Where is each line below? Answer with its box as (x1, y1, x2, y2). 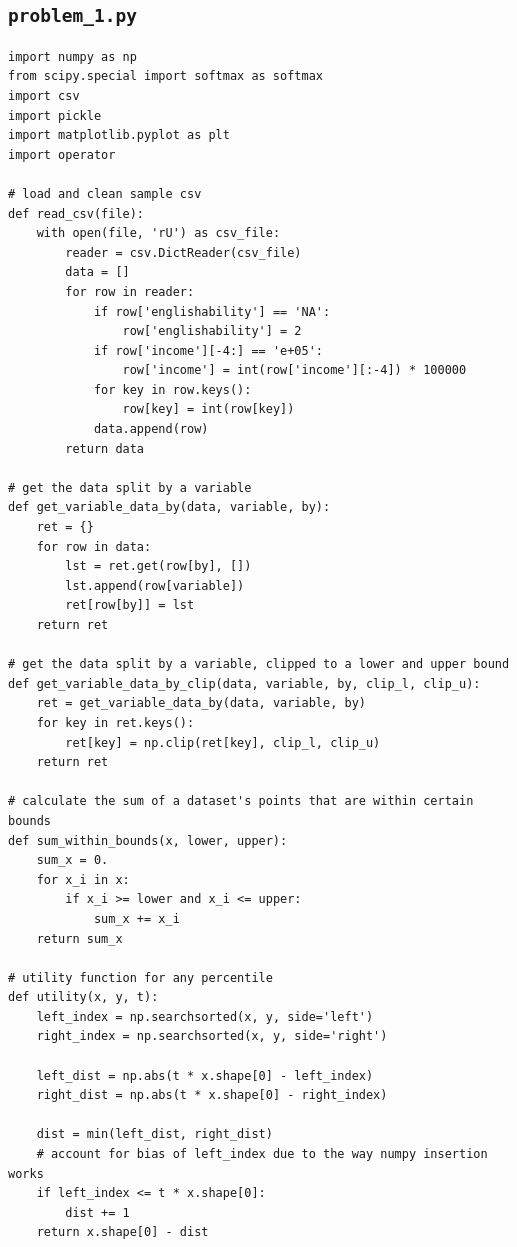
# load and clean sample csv (8, 186, 202, 201)
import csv (8, 88, 80, 103)
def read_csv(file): (8, 206, 145, 221)
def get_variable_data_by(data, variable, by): (8, 500, 331, 515)
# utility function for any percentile (8, 970, 273, 985)
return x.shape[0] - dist (36, 1225, 209, 1240)
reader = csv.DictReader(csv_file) (65, 245, 302, 260)
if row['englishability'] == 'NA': (93, 304, 331, 319)
